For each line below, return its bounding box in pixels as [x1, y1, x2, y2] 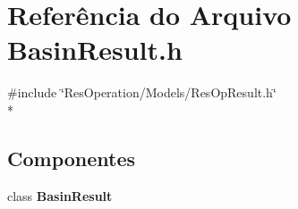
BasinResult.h [7, 31, 183, 68]
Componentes [7, 144, 136, 171]
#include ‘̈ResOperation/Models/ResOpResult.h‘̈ [7, 83, 277, 102]
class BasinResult [7, 186, 113, 205]
